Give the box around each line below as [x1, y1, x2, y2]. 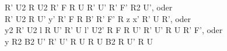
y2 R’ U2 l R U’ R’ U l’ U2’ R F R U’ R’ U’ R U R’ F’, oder [5, 24, 223, 36]
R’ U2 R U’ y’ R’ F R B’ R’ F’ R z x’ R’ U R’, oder [5, 12, 191, 24]
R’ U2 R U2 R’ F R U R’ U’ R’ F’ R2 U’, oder [5, 1, 173, 13]
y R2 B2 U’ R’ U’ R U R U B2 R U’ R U [5, 35, 153, 47]
